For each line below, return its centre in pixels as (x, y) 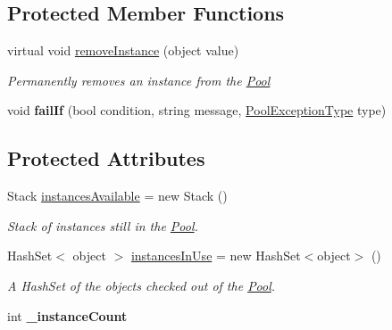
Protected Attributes (106, 158)
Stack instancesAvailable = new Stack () (117, 196)
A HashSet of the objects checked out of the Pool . (142, 285)
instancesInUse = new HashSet (216, 256)
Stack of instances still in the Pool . (103, 225)
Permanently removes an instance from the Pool (139, 80)
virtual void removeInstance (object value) (123, 50)
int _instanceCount (67, 315)
